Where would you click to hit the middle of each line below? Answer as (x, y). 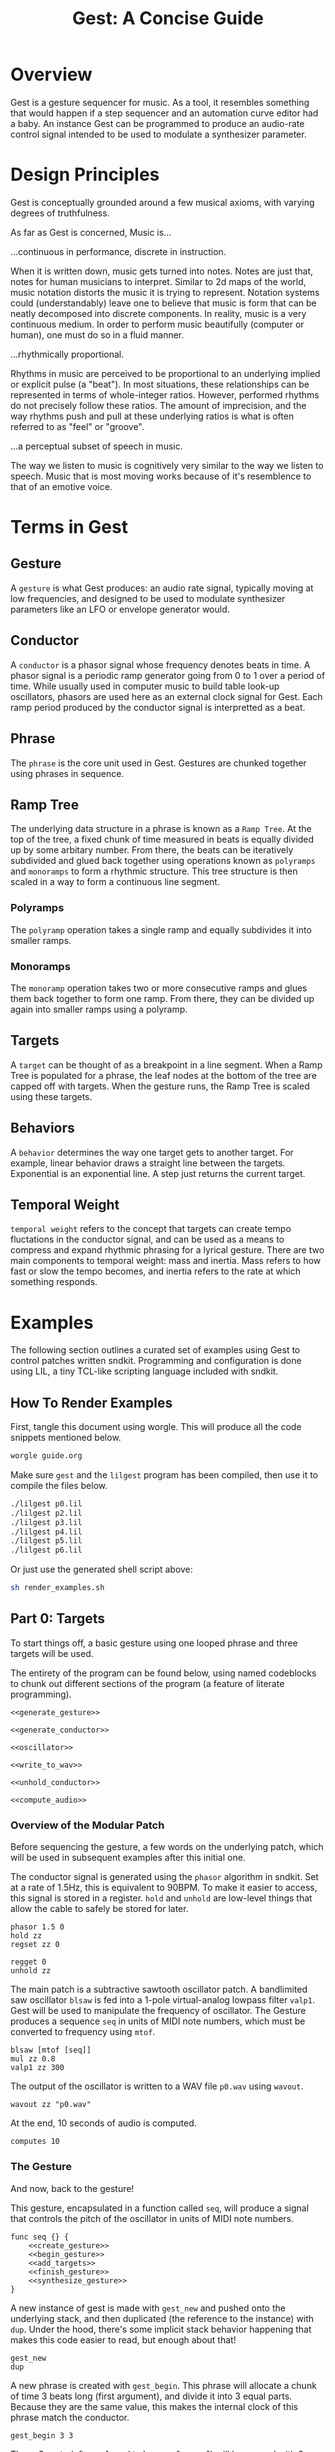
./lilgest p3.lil (46, 1522)
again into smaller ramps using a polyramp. (99, 1009)
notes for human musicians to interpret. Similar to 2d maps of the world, (158, 281)
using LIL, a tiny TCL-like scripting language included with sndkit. (144, 1371)
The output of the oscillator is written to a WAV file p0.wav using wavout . (157, 2086)
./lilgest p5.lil (46, 1541)
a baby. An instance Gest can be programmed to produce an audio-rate (157, 123)
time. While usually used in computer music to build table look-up (145, 686)
